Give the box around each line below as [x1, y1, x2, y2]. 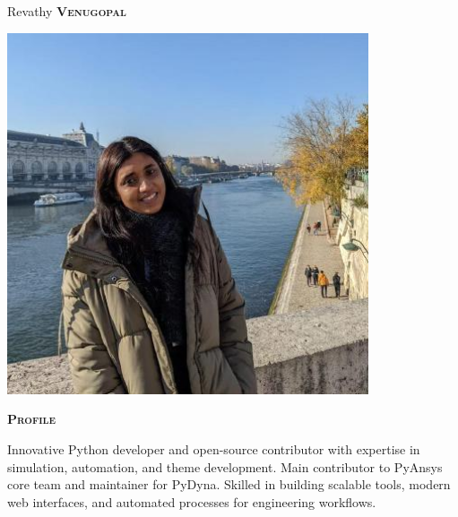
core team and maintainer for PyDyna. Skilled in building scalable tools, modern [7, 475, 451, 494]
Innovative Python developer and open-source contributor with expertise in [7, 439, 420, 458]
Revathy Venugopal [7, 2, 126, 20]
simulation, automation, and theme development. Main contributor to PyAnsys [7, 457, 443, 476]
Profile [7, 409, 56, 428]
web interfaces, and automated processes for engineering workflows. [7, 492, 376, 511]
